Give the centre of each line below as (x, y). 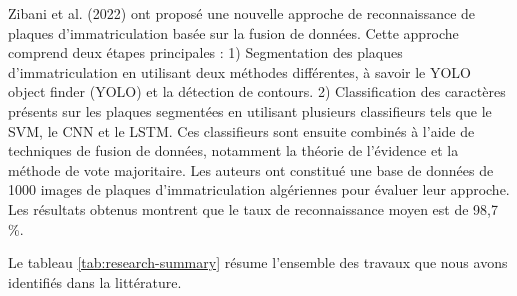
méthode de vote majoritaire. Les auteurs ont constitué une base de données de (251, 169)
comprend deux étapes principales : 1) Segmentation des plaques (205, 52)
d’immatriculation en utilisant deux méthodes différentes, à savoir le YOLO (240, 71)
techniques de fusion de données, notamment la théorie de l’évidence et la (233, 150)
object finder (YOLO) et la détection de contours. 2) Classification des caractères (257, 91)
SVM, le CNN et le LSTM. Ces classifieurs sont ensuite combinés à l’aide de (241, 130)
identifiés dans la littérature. (95, 281)
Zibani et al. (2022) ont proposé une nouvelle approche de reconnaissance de (242, 13)
